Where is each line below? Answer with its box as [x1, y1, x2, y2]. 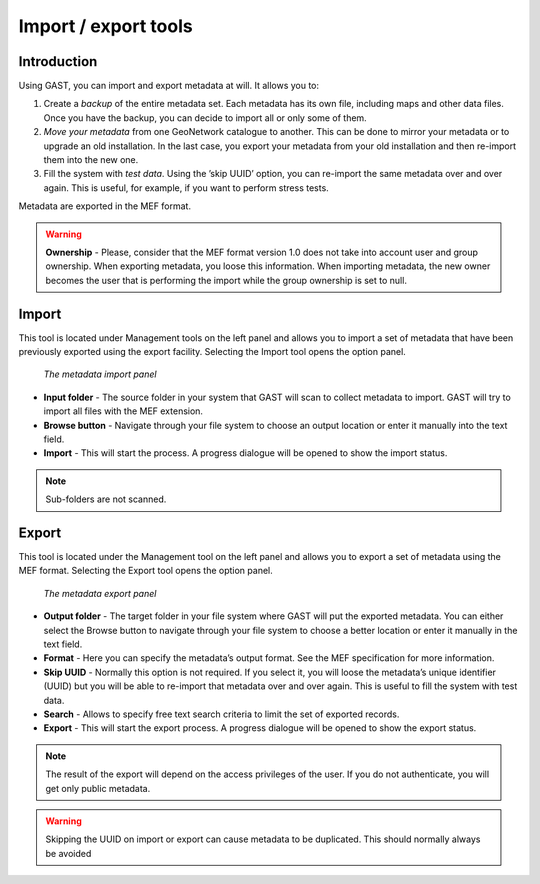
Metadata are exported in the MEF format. [18, 200, 192, 212]
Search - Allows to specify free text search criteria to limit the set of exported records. [43, 708, 400, 720]
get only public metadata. [45, 782, 151, 794]
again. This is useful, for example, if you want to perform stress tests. [43, 181, 329, 194]
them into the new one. [43, 154, 139, 166]
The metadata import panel [43, 368, 157, 380]
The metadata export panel [43, 587, 157, 599]
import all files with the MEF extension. [43, 405, 204, 417]
